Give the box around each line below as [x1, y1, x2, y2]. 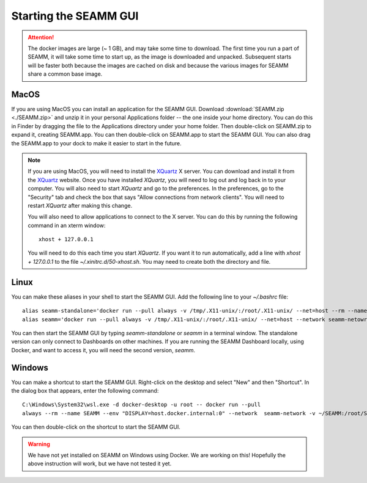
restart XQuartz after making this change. [28, 202, 133, 209]
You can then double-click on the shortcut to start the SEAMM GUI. [11, 423, 180, 430]
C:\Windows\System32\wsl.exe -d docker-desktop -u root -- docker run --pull [22, 401, 261, 409]
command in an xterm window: [28, 222, 106, 229]
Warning [28, 440, 50, 448]
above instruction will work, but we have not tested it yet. [28, 460, 172, 467]
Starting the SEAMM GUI [11, 9, 139, 23]
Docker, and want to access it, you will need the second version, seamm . [11, 346, 196, 354]
